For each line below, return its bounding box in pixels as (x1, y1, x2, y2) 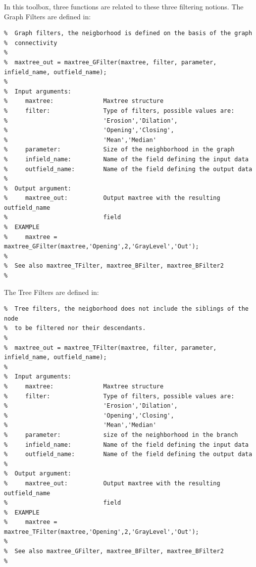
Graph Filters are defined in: (4, 11, 91, 21)
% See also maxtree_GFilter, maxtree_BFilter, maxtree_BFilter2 (4, 548, 224, 555)
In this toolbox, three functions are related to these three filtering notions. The (4, 1, 244, 11)
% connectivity (4, 39, 57, 47)
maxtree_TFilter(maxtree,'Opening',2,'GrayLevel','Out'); (4, 528, 199, 535)
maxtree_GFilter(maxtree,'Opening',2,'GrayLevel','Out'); (4, 243, 199, 250)
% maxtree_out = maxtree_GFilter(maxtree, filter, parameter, (4, 58, 217, 66)
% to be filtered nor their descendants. (4, 325, 146, 332)
